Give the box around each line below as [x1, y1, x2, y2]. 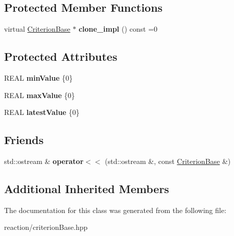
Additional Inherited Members [4, 180, 169, 196]
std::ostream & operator [4, 155, 84, 166]
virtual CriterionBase [4, 23, 71, 34]
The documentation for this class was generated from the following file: [4, 204, 226, 215]
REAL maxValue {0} [4, 89, 75, 100]
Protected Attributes [4, 49, 118, 64]
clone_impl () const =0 [78, 23, 158, 34]
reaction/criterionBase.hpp [4, 222, 88, 232]
